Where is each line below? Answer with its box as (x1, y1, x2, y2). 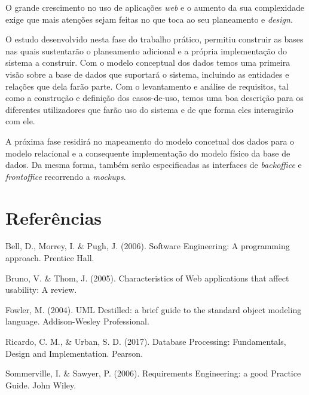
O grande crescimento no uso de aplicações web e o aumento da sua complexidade (5, 1, 305, 13)
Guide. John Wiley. (5, 378, 77, 391)
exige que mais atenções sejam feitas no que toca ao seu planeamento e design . (5, 13, 293, 25)
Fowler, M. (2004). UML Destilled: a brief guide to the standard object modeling (5, 303, 302, 316)
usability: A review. (5, 283, 77, 296)
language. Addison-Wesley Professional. (5, 315, 149, 327)
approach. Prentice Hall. (5, 252, 94, 264)
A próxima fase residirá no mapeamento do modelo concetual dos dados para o (5, 134, 295, 147)
